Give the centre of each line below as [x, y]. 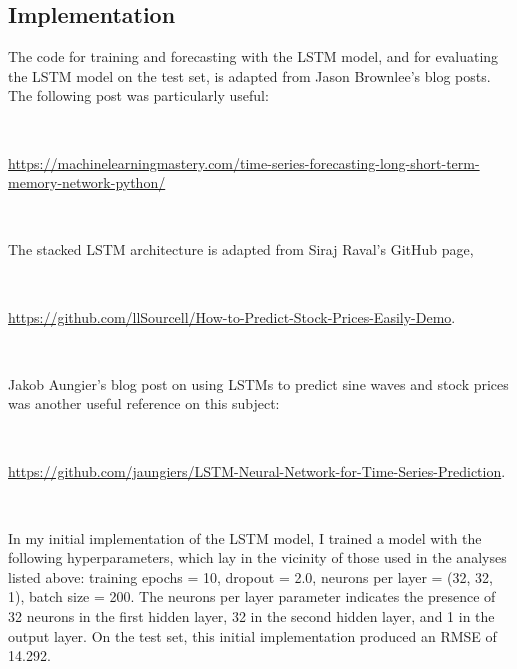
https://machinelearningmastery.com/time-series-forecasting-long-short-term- [244, 162]
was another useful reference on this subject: [144, 403]
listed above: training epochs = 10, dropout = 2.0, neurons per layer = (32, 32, [251, 576]
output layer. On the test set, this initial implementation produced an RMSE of [252, 635]
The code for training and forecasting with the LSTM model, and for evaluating [253, 56]
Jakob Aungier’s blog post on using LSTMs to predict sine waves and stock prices [258, 383]
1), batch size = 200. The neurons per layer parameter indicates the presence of [252, 596]
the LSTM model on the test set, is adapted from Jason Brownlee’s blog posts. [249, 75]
